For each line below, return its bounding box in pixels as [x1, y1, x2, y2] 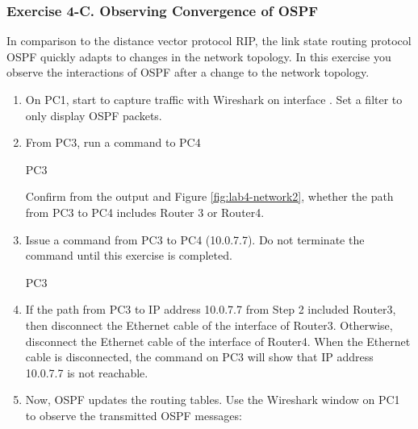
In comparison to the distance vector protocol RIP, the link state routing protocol [6, 32, 412, 49]
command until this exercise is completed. [25, 247, 232, 264]
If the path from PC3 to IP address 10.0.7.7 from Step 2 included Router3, [25, 301, 396, 318]
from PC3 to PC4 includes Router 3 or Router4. [25, 203, 265, 220]
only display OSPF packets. [25, 106, 162, 123]
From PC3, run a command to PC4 [25, 134, 201, 151]
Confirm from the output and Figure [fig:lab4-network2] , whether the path [25, 188, 394, 205]
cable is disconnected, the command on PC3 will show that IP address [25, 348, 374, 365]
